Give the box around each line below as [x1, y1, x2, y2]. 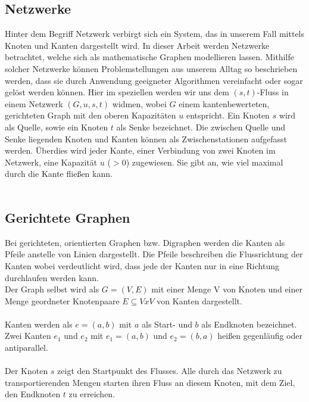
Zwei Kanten [5, 329, 51, 342]
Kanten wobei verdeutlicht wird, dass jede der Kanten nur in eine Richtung [5, 259, 279, 272]
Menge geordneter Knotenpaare [5, 294, 120, 307]
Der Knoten [5, 364, 48, 377]
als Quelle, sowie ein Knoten [5, 120, 108, 133]
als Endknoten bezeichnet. [201, 317, 297, 330]
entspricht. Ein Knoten [186, 109, 270, 121]
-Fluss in [257, 86, 289, 98]
